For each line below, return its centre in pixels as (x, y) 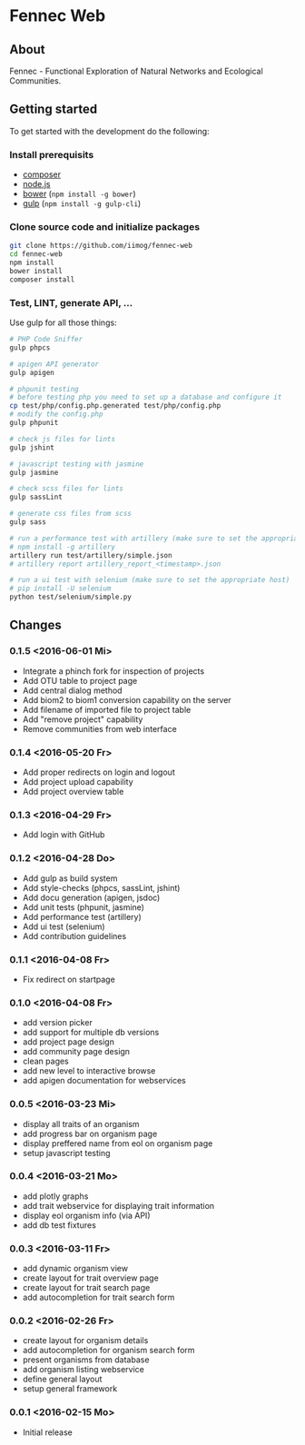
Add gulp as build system (70, 878)
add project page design (69, 1042)
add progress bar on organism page (90, 1133)
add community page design (76, 1052)
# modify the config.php (56, 414)
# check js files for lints (63, 439)
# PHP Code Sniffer (46, 340)
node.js (37, 184)
